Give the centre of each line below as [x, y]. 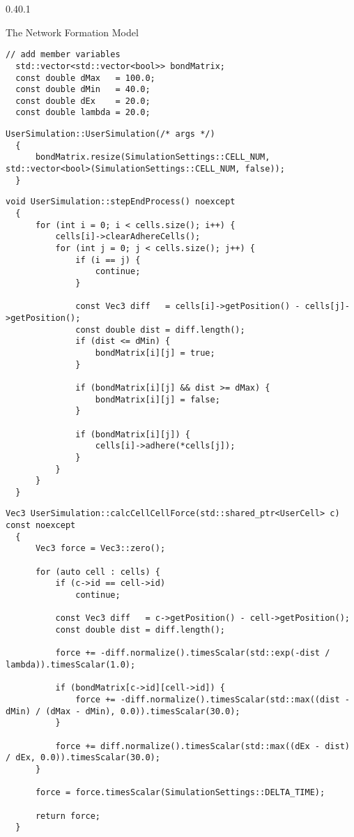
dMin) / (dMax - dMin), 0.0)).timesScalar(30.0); [123, 711]
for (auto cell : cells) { [98, 572]
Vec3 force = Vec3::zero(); [100, 549]
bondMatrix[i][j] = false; [157, 399]
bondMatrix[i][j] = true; [155, 353]
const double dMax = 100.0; [85, 78]
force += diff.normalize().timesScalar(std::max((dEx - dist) [202, 746]
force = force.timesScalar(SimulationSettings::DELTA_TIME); [180, 793]
